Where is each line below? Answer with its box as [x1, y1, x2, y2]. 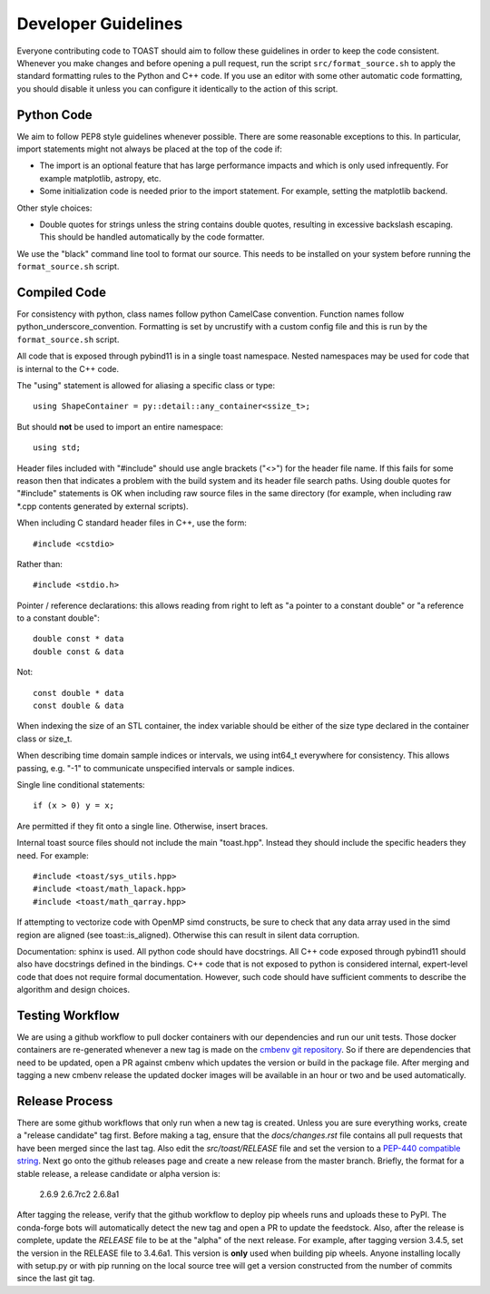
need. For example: [16, 849, 90, 861]
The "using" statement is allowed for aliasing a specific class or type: [16, 380, 276, 390]
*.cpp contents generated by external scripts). [16, 500, 190, 512]
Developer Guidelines [16, 14, 183, 34]
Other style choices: [16, 202, 93, 213]
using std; [33, 443, 82, 453]
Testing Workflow [16, 1007, 120, 1023]
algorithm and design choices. [16, 985, 131, 995]
